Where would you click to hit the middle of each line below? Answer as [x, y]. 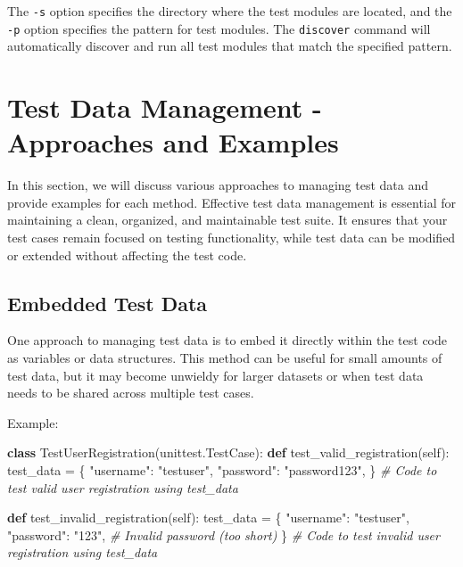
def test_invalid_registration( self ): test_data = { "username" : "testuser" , [208, 518]
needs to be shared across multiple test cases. [131, 393]
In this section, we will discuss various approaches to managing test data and [218, 185]
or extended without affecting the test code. [127, 255]
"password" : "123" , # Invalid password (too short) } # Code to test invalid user [223, 534]
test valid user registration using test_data [123, 487]
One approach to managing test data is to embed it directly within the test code [227, 340]
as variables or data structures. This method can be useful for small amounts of [225, 357]
